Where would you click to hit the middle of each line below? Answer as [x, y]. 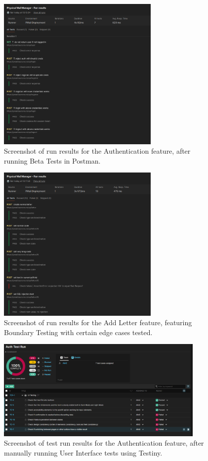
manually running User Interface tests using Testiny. [83, 452]
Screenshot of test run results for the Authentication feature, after [104, 443]
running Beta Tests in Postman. [52, 160]
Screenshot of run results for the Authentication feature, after [97, 151]
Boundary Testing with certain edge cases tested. [78, 332]
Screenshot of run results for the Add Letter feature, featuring [98, 322]
